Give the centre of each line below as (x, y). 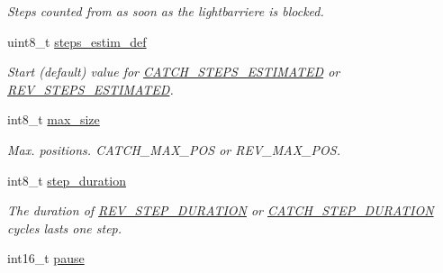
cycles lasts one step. (65, 227)
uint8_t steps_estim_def (77, 41)
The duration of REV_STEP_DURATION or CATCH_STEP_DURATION (221, 210)
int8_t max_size (54, 119)
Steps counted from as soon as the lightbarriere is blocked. (166, 11)
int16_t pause (46, 258)
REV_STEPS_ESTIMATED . (90, 89)
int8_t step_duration (67, 180)
